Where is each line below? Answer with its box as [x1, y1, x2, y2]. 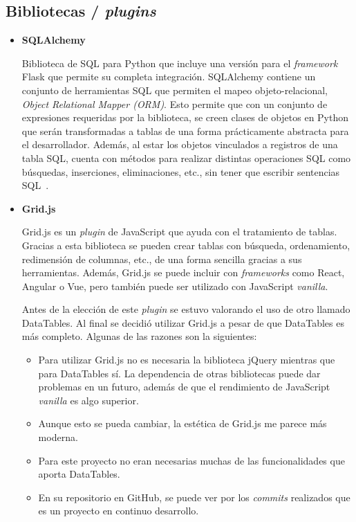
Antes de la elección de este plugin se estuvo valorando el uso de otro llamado [21, 302, 350, 316]
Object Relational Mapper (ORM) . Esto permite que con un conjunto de [21, 96, 328, 111]
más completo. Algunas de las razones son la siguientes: [21, 329, 257, 343]
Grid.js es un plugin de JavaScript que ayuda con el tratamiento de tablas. [21, 224, 337, 239]
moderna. [38, 430, 78, 444]
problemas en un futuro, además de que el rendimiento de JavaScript [38, 379, 330, 394]
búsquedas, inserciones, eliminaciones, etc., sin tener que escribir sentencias [21, 164, 340, 179]
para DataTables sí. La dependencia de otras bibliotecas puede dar [38, 366, 321, 380]
